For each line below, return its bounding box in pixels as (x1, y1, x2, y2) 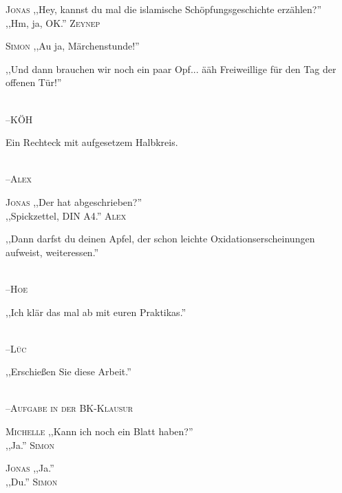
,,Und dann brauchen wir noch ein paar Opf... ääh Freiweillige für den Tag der (6, 61, 336, 76)
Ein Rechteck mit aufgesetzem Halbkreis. (6, 135, 178, 149)
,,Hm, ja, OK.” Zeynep (6, 15, 100, 30)
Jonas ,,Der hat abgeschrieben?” (6, 194, 142, 209)
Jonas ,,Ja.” (6, 461, 54, 475)
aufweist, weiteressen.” (6, 244, 99, 259)
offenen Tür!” (6, 75, 62, 90)
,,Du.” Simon (6, 474, 58, 488)
